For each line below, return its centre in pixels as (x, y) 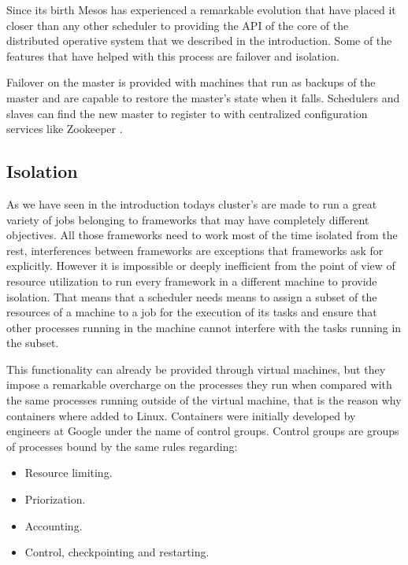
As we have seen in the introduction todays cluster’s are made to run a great (192, 203)
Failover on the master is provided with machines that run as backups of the (191, 82)
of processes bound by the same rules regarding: (122, 446)
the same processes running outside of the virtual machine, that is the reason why (204, 400)
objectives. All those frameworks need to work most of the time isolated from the (202, 235)
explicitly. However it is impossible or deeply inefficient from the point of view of (201, 266)
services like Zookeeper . (65, 129)
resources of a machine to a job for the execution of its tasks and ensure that (192, 312)
